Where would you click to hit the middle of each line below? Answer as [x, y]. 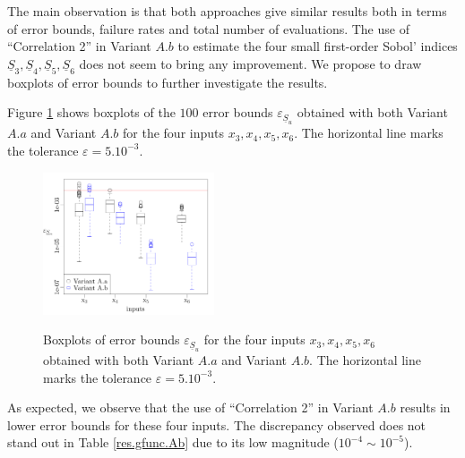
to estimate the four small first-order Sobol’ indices [318, 46]
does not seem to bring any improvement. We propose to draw [250, 63]
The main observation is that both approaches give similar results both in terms [227, 11]
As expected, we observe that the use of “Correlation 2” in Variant [190, 407]
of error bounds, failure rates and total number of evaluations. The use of [208, 28]
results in [425, 407]
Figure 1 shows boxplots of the [91, 112]
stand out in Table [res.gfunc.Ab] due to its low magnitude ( [173, 442]
